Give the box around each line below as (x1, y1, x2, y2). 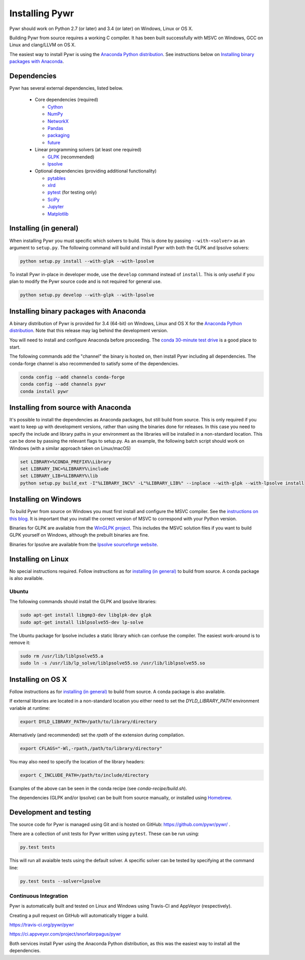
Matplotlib (47, 210, 69, 217)
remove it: (9, 639, 30, 646)
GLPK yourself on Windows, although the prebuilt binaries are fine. (9, 532, 149, 538)
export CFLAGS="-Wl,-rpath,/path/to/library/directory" (20, 745, 163, 751)
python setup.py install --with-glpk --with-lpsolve (20, 258, 155, 264)
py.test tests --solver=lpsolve (20, 878, 101, 884)
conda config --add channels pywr (20, 381, 106, 387)
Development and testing (9, 808, 91, 816)
